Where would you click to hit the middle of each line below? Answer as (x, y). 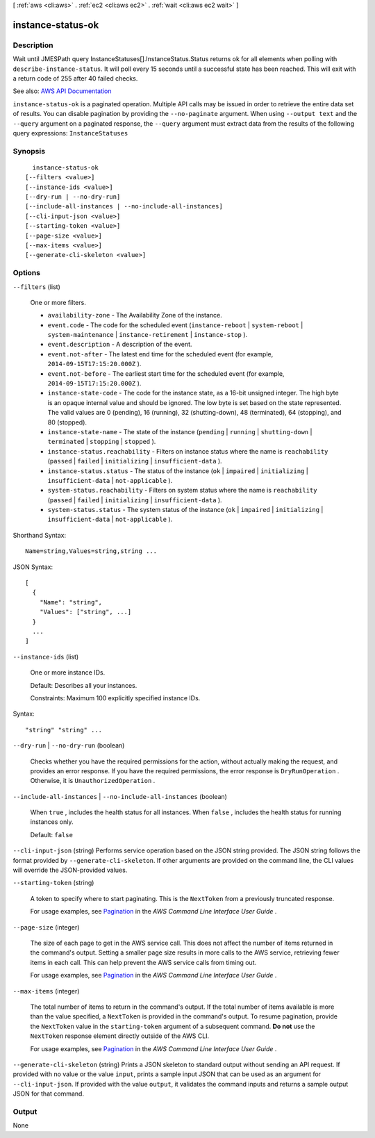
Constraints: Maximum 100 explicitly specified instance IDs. (115, 698)
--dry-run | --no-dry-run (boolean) (69, 745)
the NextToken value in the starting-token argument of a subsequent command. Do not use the (173, 1026)
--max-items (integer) (46, 991)
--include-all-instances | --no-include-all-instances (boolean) (120, 796)
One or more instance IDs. (68, 673)
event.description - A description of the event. (120, 345)
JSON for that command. (49, 1094)
